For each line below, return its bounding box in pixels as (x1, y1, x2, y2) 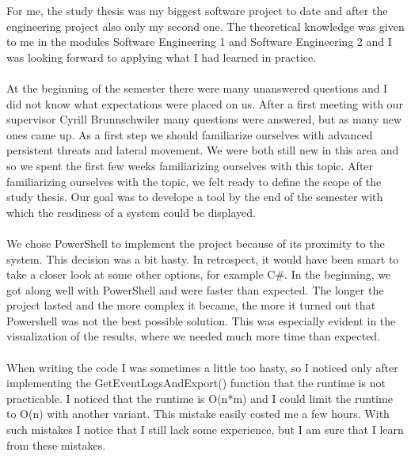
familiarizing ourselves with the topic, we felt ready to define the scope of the (6, 173, 382, 189)
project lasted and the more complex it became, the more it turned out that (6, 297, 376, 313)
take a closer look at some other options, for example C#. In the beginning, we (6, 266, 391, 283)
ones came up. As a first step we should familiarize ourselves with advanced (6, 126, 373, 142)
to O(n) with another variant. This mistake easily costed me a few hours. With (6, 405, 390, 422)
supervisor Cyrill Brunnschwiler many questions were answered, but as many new (6, 111, 402, 127)
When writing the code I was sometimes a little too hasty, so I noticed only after (6, 359, 398, 375)
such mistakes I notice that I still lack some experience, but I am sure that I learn (6, 421, 404, 438)
